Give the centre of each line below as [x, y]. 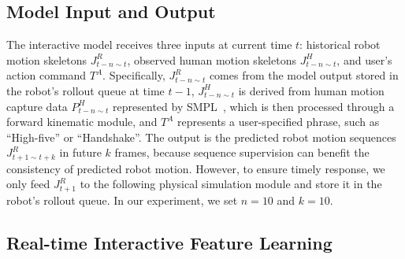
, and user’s [364, 59]
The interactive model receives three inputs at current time [149, 44]
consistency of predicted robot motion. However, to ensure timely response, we [196, 168]
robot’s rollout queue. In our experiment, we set [122, 200]
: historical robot [340, 44]
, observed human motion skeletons [212, 59]
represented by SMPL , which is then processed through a [254, 106]
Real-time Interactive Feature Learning [169, 242]
